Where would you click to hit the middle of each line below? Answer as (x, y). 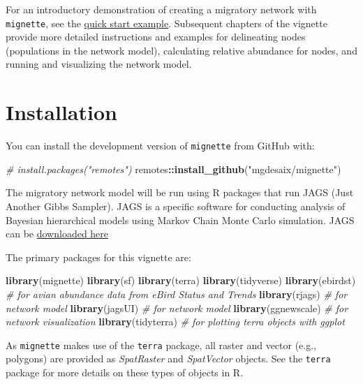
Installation (61, 112)
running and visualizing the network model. (99, 64)
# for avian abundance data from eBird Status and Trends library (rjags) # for (177, 294)
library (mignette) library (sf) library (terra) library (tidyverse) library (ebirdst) (181, 280)
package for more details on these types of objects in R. (125, 372)
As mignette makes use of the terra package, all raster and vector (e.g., (161, 345)
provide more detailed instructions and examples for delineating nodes (156, 37)
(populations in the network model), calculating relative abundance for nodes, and (181, 50)
